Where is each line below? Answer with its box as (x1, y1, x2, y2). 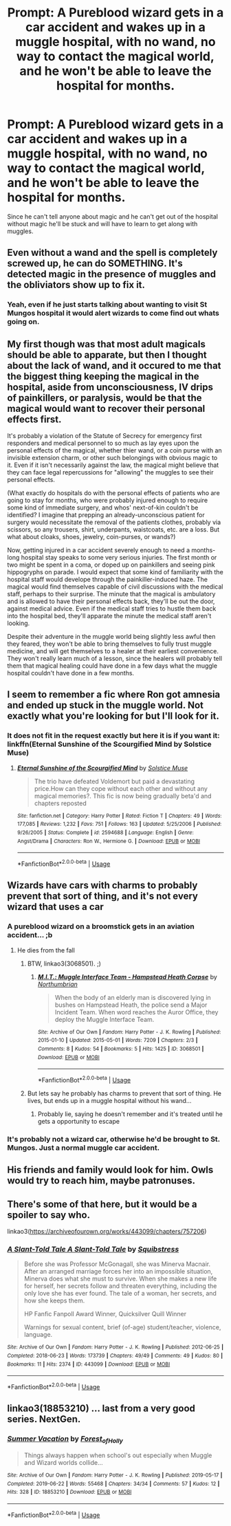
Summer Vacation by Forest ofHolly (7, 1434, 124, 1445)
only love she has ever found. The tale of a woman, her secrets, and (23, 1289, 217, 1298)
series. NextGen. (7, 1413, 81, 1425)
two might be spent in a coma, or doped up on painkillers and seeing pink (7, 560, 215, 569)
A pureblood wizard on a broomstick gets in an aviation (7, 922, 195, 931)
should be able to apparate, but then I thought (7, 349, 208, 360)
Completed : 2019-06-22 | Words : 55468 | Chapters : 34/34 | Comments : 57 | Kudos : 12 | (7, 1480, 220, 1487)
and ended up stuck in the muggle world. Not (7, 699, 204, 711)
